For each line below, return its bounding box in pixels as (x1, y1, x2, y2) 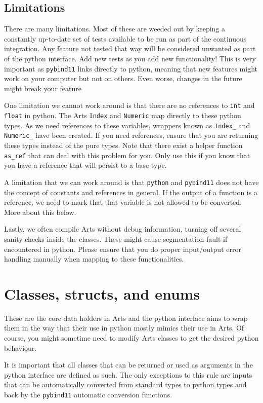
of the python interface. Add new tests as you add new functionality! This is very (4, 53, 256, 63)
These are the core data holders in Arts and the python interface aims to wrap (4, 312, 248, 323)
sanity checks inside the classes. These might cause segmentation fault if (4, 233, 228, 244)
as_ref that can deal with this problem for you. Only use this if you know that (4, 150, 250, 160)
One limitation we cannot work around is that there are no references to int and (4, 100, 255, 111)
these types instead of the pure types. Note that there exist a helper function (4, 140, 243, 151)
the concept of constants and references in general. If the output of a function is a (4, 187, 257, 197)
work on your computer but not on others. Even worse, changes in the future (4, 73, 242, 84)
